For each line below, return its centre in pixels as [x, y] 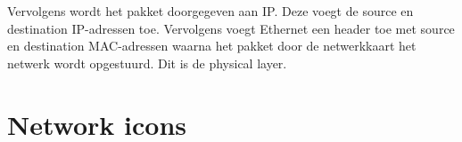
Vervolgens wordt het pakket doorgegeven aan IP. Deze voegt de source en [210, 11]
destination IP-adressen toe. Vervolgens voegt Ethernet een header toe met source [231, 28]
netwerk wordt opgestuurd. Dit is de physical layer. [147, 63]
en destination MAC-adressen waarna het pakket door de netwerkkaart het [212, 46]
